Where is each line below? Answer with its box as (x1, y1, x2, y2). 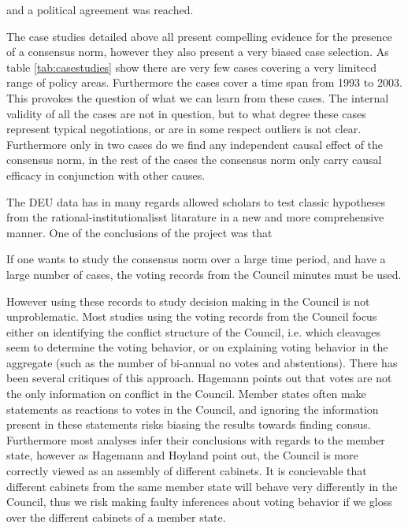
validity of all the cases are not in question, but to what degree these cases (6, 105, 366, 121)
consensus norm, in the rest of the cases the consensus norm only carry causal (6, 151, 382, 168)
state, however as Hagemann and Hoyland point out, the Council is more (6, 447, 358, 463)
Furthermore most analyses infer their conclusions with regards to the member (6, 431, 385, 448)
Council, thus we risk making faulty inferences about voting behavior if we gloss (6, 493, 392, 510)
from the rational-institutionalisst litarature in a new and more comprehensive (6, 209, 384, 225)
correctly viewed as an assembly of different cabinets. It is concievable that (6, 463, 367, 479)
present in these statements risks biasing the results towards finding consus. (6, 416, 371, 433)
